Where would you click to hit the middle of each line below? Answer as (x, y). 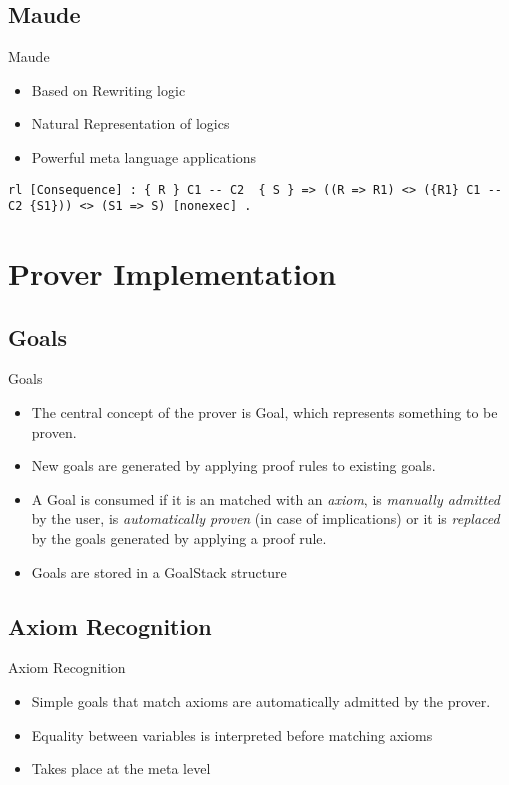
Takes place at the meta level (121, 768)
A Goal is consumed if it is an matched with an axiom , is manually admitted (265, 498)
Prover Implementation (172, 273)
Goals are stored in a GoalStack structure (159, 571)
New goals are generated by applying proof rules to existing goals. (233, 465)
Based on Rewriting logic (108, 89)
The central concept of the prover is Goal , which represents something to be (264, 412)
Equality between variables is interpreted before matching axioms (232, 734)
